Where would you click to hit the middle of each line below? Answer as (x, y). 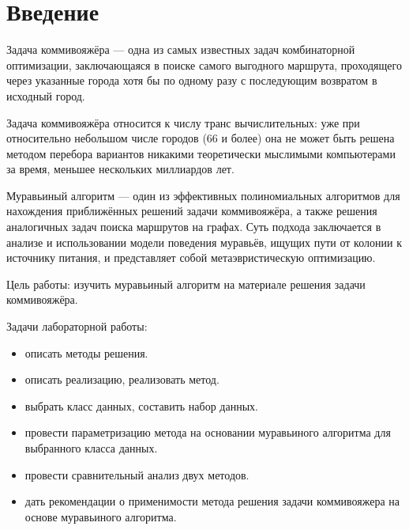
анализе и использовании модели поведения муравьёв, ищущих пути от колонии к (204, 242)
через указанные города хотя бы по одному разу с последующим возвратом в (192, 80)
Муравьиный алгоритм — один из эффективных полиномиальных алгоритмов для (203, 195)
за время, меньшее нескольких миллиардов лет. (120, 169)
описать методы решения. (86, 352)
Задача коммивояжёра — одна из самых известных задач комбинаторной (181, 49)
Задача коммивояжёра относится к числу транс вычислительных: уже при (183, 122)
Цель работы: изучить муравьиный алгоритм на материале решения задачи (186, 284)
